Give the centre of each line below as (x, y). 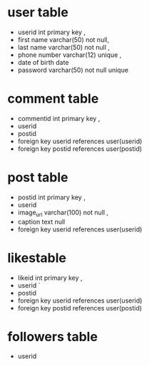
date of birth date (43, 62)
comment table (53, 99)
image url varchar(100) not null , (63, 213)
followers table (53, 336)
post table (38, 178)
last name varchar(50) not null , (64, 47)
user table (38, 12)
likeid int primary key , (50, 278)
